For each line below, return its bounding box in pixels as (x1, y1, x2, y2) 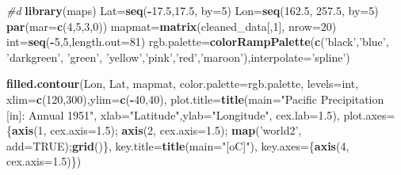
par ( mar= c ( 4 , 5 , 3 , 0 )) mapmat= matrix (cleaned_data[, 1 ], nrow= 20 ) (6, 17, 337, 34)
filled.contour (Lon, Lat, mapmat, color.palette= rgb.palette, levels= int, (6, 75, 359, 92)
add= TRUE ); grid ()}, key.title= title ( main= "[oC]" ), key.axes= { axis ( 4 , (6, 137, 349, 154)
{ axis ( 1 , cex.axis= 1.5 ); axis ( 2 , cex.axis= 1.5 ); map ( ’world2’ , (6, 122, 302, 139)
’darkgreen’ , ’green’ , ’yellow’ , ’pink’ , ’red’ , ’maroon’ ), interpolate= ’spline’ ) (6, 48, 350, 65)
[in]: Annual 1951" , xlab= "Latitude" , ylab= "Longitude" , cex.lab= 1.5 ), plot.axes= (6, 106, 395, 123)
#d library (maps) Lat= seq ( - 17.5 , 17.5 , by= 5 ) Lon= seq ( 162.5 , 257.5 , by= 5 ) (6, 2, 379, 18)
